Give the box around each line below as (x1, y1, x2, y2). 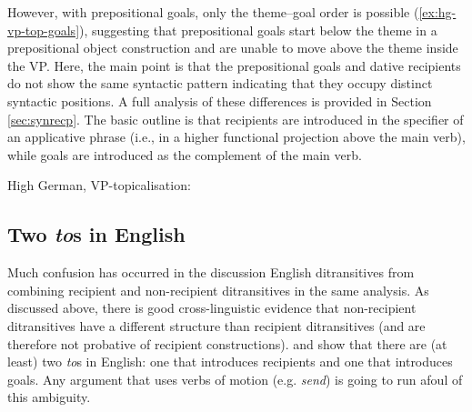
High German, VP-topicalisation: (7, 176, 191, 195)
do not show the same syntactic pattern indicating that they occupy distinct (7, 74, 433, 93)
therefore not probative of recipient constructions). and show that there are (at (7, 334, 447, 353)
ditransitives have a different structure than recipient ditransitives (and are (7, 316, 426, 335)
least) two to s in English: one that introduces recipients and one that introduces (7, 352, 453, 371)
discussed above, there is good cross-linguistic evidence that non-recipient (7, 298, 417, 317)
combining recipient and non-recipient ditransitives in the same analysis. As (7, 280, 429, 299)
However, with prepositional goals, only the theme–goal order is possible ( (7, 3, 419, 21)
